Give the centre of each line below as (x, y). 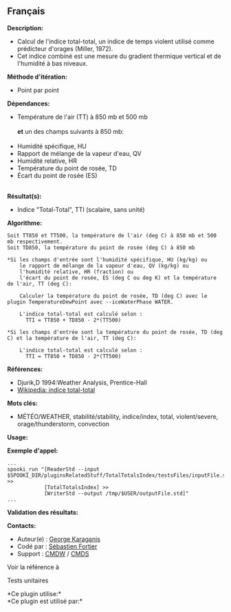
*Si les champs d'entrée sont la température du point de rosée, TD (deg (115, 332)
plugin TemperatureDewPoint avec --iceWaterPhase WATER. (90, 302)
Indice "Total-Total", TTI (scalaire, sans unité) (81, 209)
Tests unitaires (28, 580)
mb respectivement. (35, 241)
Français (26, 11)
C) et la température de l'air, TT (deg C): (72, 338)
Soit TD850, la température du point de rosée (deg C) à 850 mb (101, 248)
